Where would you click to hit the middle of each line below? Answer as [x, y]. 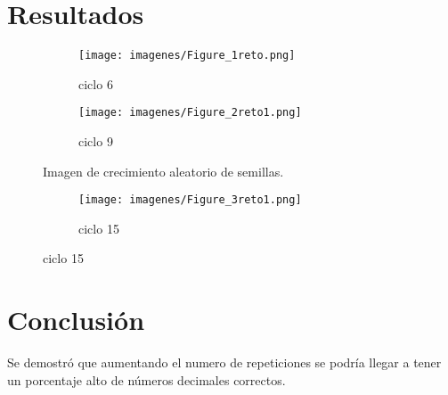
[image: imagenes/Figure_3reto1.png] [190, 200]
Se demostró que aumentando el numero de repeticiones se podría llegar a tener [224, 362]
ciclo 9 [96, 141]
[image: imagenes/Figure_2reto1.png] [190, 113]
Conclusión [76, 320]
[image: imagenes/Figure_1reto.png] [187, 56]
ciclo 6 [96, 83]
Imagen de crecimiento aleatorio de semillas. [163, 171]
